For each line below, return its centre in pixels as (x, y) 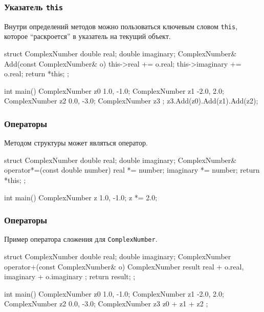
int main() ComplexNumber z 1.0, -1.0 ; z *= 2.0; (81, 197)
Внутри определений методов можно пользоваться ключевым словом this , (121, 26)
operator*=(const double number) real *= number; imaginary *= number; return (132, 170)
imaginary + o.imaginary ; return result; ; (70, 276)
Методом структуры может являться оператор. (76, 143)
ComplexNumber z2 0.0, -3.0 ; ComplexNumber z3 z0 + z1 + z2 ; (106, 304)
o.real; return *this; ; (37, 74)
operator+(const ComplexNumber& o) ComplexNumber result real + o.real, (124, 266)
